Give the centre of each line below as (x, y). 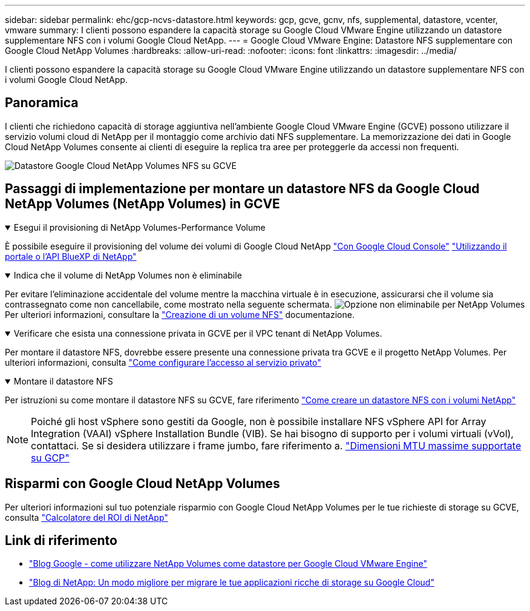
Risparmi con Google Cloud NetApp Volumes (142, 484)
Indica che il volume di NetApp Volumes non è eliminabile (128, 275)
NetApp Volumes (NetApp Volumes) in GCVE (142, 204)
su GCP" (50, 457)
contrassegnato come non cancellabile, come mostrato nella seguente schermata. (168, 304)
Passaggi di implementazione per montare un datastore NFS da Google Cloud (242, 189)
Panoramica (42, 103)
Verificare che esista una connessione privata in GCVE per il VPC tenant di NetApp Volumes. (198, 333)
